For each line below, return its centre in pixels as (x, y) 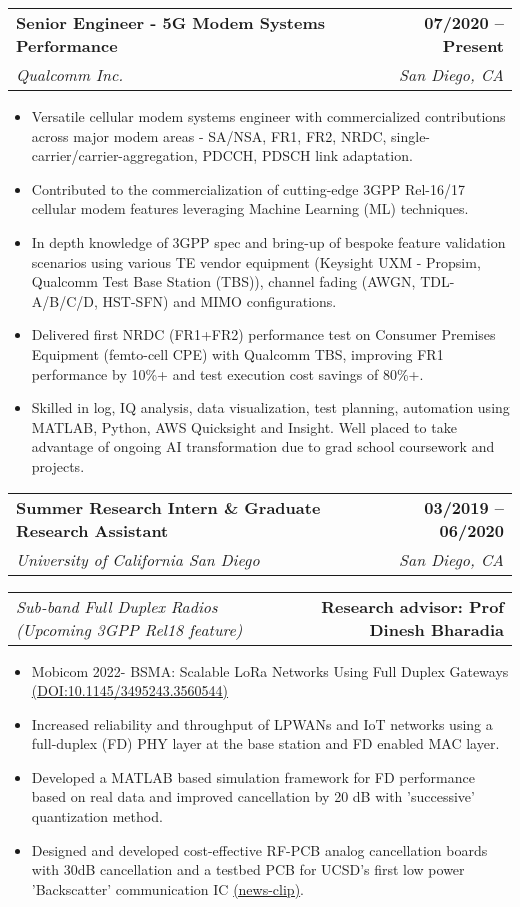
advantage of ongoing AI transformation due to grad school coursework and (263, 446)
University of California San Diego (138, 559)
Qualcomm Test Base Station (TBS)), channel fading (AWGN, (223, 281)
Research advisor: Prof (412, 606)
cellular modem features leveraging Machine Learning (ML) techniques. (250, 208)
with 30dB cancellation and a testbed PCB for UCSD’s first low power (248, 869)
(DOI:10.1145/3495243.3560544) (130, 690)
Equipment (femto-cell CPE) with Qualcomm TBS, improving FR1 (237, 353)
